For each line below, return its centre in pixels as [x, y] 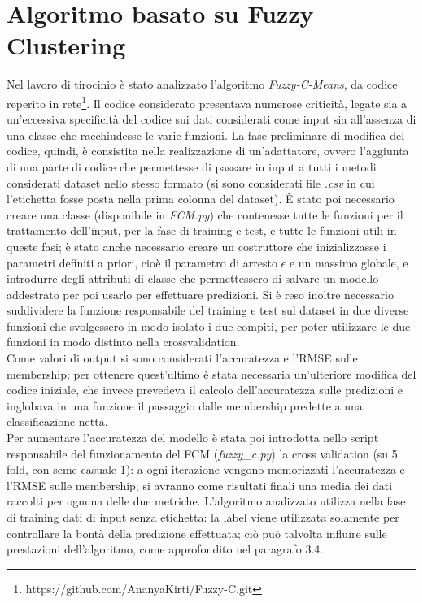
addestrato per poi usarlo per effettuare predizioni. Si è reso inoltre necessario [200, 294]
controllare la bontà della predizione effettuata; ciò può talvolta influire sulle [197, 533]
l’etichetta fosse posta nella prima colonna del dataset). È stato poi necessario [201, 199]
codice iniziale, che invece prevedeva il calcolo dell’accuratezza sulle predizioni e [205, 390]
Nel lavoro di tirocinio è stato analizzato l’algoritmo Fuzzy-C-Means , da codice [202, 84]
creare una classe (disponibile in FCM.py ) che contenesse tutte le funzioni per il [205, 214]
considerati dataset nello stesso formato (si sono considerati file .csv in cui [191, 182]
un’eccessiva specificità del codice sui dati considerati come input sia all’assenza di [211, 119]
